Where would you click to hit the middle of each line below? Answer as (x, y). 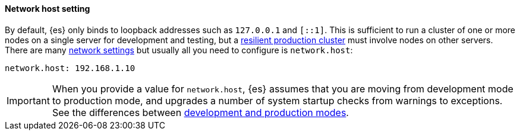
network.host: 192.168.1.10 (70, 68)
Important (28, 100)
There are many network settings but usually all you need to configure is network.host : (179, 50)
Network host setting (48, 9)
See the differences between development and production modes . (200, 112)
